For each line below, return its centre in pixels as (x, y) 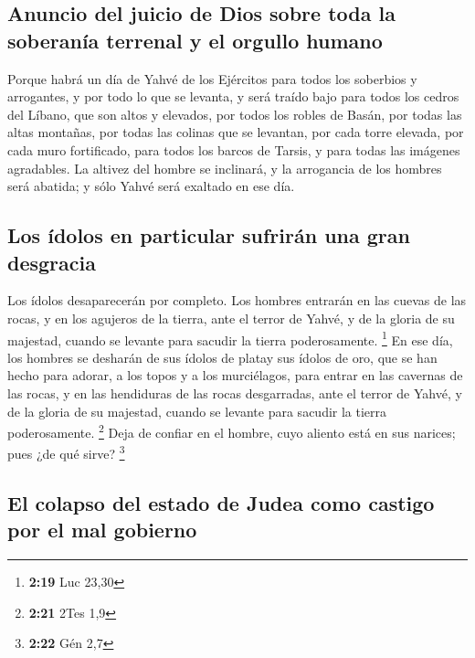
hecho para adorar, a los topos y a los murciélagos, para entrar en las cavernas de (235, 375)
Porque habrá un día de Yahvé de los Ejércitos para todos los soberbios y (212, 78)
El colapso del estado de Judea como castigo (221, 503)
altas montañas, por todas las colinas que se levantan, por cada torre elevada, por (236, 132)
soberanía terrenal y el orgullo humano (195, 40)
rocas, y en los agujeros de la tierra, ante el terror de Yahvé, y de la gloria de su (231, 318)
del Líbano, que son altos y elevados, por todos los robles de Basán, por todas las (235, 114)
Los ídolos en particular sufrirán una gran (209, 235)
